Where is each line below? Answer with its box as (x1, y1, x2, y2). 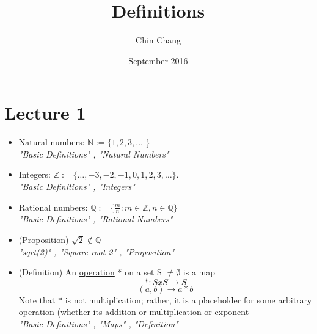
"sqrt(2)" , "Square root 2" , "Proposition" (18, 245, 175, 258)
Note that (18, 293, 56, 306)
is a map (183, 266, 216, 278)
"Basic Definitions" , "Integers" (18, 180, 135, 193)
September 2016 (128, 54, 188, 67)
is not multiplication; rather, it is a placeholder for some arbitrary (65, 293, 312, 306)
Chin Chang (136, 34, 181, 46)
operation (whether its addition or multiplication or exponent (18, 305, 249, 318)
